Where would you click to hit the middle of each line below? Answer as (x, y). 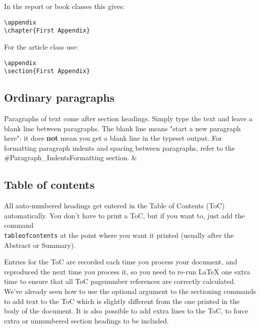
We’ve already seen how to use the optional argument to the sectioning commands (130, 291)
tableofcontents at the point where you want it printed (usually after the (119, 235)
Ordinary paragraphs (59, 97)
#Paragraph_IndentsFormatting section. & (70, 157)
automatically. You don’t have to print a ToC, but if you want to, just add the (124, 215)
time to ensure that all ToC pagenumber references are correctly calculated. (120, 281)
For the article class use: (41, 46)
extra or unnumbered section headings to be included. (86, 320)
